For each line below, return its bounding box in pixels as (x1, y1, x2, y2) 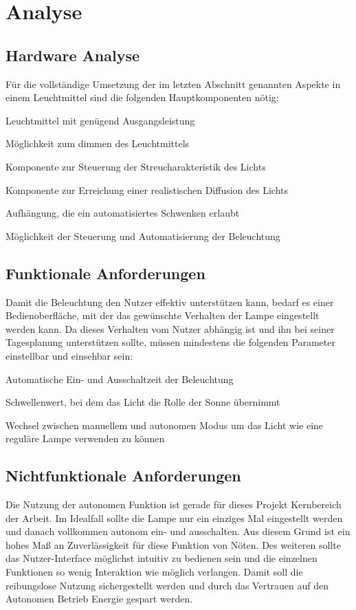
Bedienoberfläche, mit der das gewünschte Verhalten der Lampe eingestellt (5, 308, 320, 323)
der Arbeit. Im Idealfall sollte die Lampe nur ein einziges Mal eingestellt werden (5, 510, 343, 525)
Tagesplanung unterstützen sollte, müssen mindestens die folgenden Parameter (5, 335, 335, 349)
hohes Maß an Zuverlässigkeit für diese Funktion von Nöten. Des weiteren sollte (5, 537, 341, 552)
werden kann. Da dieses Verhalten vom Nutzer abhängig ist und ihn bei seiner (5, 321, 335, 336)
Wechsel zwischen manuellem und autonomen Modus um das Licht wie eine (5, 417, 324, 432)
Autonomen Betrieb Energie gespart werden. (5, 591, 193, 606)
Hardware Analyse (5, 44, 140, 65)
